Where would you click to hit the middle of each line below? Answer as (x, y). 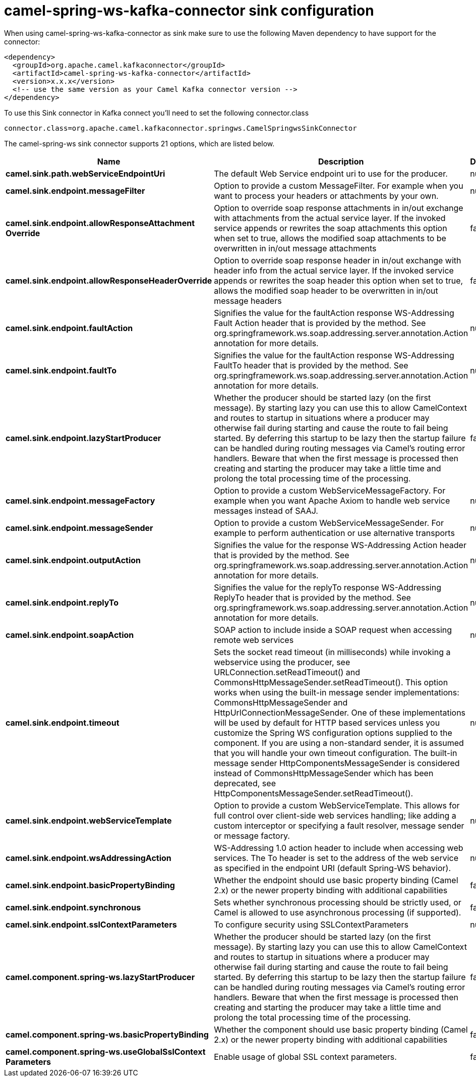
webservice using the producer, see (282, 662)
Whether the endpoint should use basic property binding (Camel (336, 880)
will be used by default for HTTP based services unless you (327, 722)
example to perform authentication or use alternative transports (334, 533)
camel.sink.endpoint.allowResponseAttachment (100, 223)
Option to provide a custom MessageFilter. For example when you (339, 185)
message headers (248, 301)
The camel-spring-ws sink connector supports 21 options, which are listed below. (139, 143)
